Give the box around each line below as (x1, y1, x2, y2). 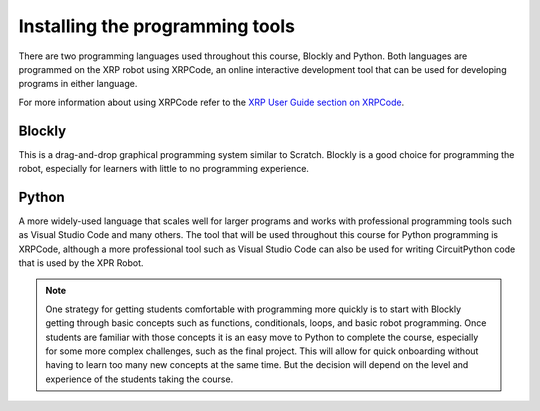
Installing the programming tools (18, 15, 295, 37)
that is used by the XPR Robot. (18, 257, 144, 269)
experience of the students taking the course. (45, 373, 234, 385)
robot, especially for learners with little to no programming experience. (18, 163, 310, 175)
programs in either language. (18, 78, 138, 90)
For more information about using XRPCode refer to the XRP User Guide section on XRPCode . (18, 96, 405, 108)
